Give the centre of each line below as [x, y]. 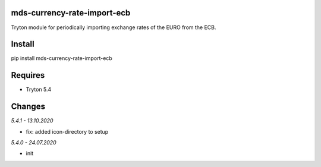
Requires [28, 75]
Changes [28, 107]
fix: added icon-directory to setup [67, 131]
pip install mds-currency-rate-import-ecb [62, 58]
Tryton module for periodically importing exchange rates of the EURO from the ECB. [114, 27]
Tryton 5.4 [39, 90]
